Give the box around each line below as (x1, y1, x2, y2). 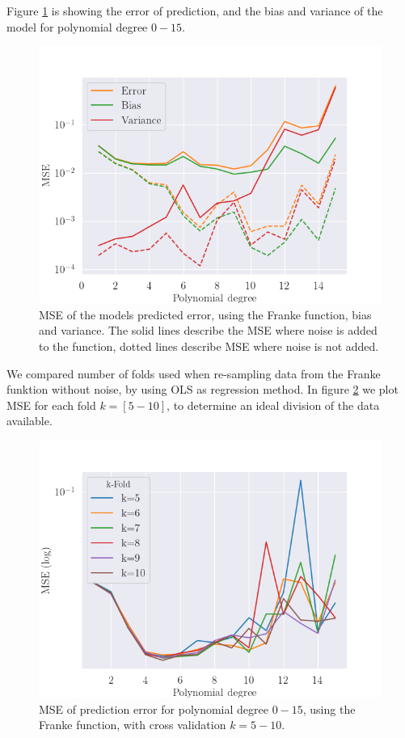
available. (6, 412, 53, 429)
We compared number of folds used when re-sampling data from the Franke (6, 365, 381, 382)
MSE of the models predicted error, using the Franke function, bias (39, 306, 372, 323)
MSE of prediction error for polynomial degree (39, 700, 268, 717)
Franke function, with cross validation (39, 716, 226, 733)
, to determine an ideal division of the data (167, 396, 380, 413)
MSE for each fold (6, 396, 96, 413)
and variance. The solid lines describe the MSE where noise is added (39, 322, 378, 339)
